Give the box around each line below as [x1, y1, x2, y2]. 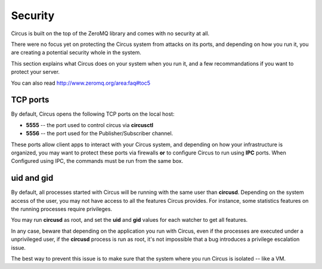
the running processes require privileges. [11, 206, 113, 213]
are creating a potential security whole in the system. [11, 49, 141, 56]
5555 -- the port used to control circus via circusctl [26, 121, 154, 128]
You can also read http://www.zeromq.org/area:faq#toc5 [11, 79, 150, 86]
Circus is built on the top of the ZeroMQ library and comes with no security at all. [11, 30, 210, 37]
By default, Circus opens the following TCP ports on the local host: [11, 110, 175, 118]
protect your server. [11, 69, 60, 76]
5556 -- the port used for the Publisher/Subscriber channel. [26, 130, 174, 137]
